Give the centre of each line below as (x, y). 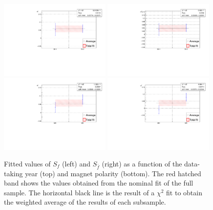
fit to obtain (184, 192)
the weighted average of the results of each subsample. (85, 202)
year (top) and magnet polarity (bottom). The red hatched (113, 173)
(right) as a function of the (142, 163)
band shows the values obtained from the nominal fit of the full (99, 183)
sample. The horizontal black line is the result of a (79, 192)
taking (13, 173)
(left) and (76, 163)
